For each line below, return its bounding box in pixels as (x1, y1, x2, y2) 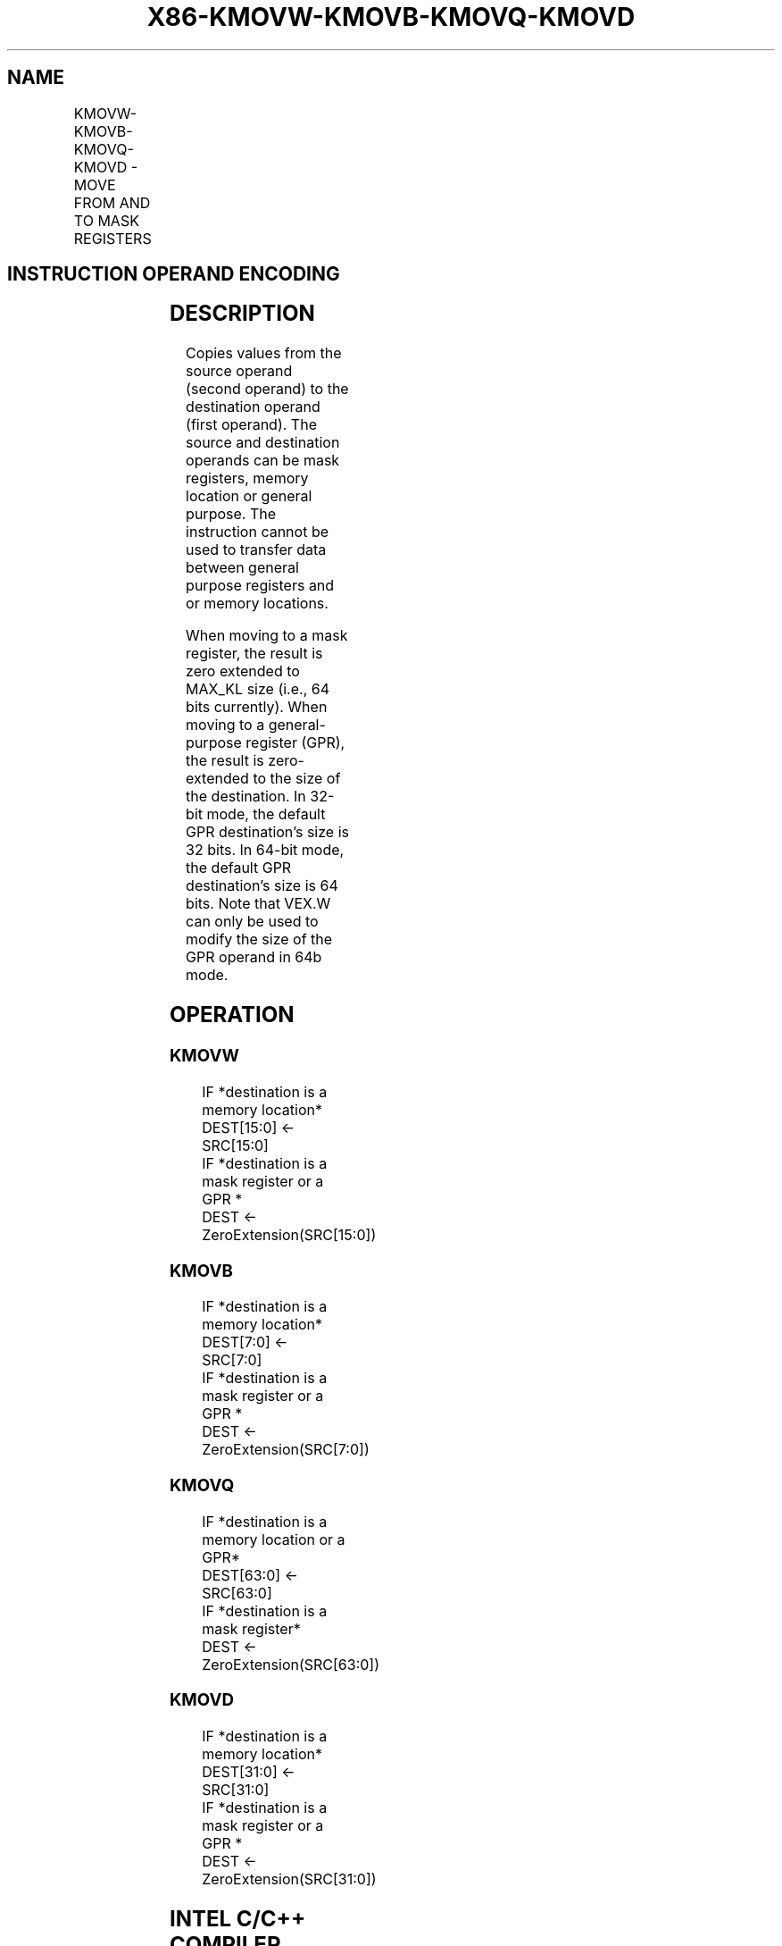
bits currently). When (186, 698, 328, 717)
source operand (186, 362, 293, 381)
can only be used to (186, 912, 319, 931)
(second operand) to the (186, 380, 349, 398)
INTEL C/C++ (169, 1906, 306, 1933)
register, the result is (186, 644, 323, 663)
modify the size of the (186, 930, 333, 949)
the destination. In (186, 787, 306, 806)
